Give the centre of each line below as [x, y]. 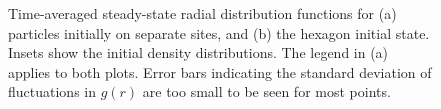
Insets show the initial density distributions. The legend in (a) [198, 52]
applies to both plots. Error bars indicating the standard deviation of [220, 71]
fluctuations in [52, 91]
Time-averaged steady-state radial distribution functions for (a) [202, 13]
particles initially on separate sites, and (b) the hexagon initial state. [219, 32]
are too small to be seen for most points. [266, 91]
